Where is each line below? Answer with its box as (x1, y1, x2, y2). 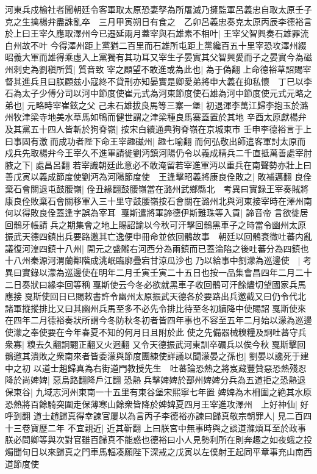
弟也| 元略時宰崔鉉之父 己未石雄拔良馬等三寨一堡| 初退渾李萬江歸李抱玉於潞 (5, 98, 308, 111)
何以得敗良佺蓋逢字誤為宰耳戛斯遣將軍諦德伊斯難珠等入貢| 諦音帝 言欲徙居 (5, 206, 308, 219)
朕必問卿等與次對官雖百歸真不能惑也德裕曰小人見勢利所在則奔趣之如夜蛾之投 (5, 433, 312, 446)
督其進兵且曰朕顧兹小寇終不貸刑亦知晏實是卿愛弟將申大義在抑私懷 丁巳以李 (5, 74, 312, 87)
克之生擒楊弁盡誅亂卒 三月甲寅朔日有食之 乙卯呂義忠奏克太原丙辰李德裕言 (5, 15, 312, 27)
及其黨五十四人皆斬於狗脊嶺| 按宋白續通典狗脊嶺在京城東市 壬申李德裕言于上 (5, 122, 312, 135)
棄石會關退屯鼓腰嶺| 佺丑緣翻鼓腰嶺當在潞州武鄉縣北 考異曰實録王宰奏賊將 (5, 182, 309, 195)
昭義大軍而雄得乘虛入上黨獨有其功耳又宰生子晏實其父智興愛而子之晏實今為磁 (5, 51, 312, 63)
